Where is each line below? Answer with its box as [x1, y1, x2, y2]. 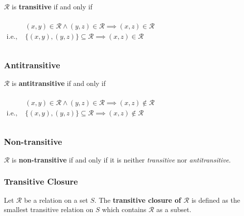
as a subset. [156, 204, 192, 215]
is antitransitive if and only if [12, 78, 106, 88]
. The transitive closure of [94, 194, 181, 205]
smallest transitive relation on [4, 204, 94, 215]
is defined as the [191, 194, 240, 205]
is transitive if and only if [12, 1, 93, 11]
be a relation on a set [24, 194, 88, 205]
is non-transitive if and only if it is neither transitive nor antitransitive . [12, 154, 231, 164]
